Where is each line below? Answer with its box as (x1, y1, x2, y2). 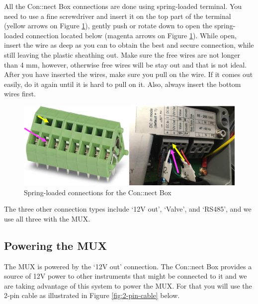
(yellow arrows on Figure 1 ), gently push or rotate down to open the (4, 20, 212, 31)
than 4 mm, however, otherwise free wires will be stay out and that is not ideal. (4, 59, 247, 70)
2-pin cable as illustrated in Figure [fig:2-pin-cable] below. (4, 290, 180, 301)
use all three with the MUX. (4, 213, 90, 224)
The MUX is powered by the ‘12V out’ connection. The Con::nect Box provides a (4, 261, 252, 271)
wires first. (4, 88, 36, 99)
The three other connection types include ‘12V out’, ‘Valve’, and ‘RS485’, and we (4, 204, 252, 214)
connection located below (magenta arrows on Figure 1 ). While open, (26, 30, 237, 40)
